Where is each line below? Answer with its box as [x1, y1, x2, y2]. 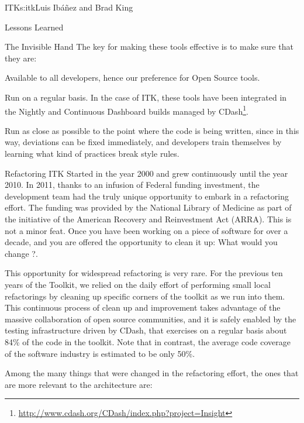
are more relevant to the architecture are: [5, 378, 153, 390]
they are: [5, 51, 37, 64]
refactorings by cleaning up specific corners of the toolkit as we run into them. [5, 290, 285, 302]
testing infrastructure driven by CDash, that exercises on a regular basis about [5, 324, 287, 336]
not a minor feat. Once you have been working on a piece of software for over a [5, 224, 288, 236]
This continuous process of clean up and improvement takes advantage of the [5, 301, 281, 314]
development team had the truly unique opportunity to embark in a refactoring [5, 190, 289, 202]
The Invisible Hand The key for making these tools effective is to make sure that [5, 40, 293, 53]
